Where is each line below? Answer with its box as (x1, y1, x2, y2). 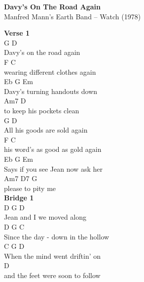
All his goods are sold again (4, 125, 88, 135)
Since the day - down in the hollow (4, 231, 109, 241)
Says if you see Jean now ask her (4, 163, 103, 174)
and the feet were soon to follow (4, 270, 101, 281)
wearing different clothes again (4, 66, 96, 77)
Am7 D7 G (4, 173, 37, 184)
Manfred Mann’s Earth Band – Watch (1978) (4, 11, 141, 21)
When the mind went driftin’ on (4, 250, 101, 261)
